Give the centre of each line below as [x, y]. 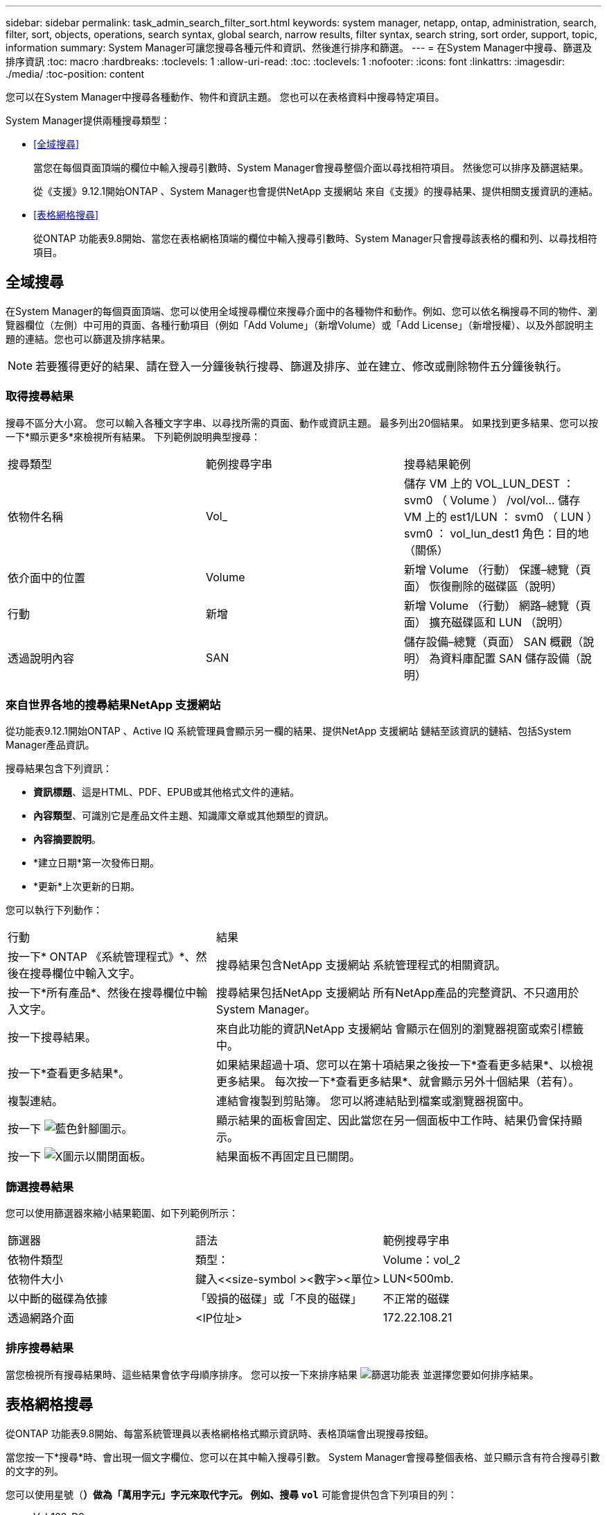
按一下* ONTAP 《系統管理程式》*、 [102, 957]
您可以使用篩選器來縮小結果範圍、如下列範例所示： [122, 1213]
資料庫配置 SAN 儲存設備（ [510, 658]
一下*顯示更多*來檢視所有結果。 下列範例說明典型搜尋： [133, 436]
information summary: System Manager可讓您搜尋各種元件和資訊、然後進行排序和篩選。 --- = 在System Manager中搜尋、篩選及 [299, 48]
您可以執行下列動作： [54, 910]
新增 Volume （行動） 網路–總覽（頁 [497, 605]
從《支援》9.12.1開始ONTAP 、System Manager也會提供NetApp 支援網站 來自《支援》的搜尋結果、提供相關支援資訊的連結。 [316, 191]
